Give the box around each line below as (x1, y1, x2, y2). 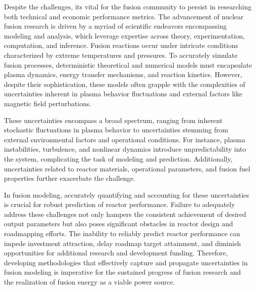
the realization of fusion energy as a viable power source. (4, 277, 175, 287)
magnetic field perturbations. (4, 98, 92, 108)
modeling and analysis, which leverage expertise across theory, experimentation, (4, 30, 245, 41)
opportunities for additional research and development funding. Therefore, (4, 248, 228, 258)
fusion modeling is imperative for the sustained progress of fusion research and (4, 267, 241, 277)
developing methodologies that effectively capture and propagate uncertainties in (4, 257, 248, 267)
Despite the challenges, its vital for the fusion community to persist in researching (4, 1, 252, 11)
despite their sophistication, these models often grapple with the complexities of (4, 79, 245, 89)
